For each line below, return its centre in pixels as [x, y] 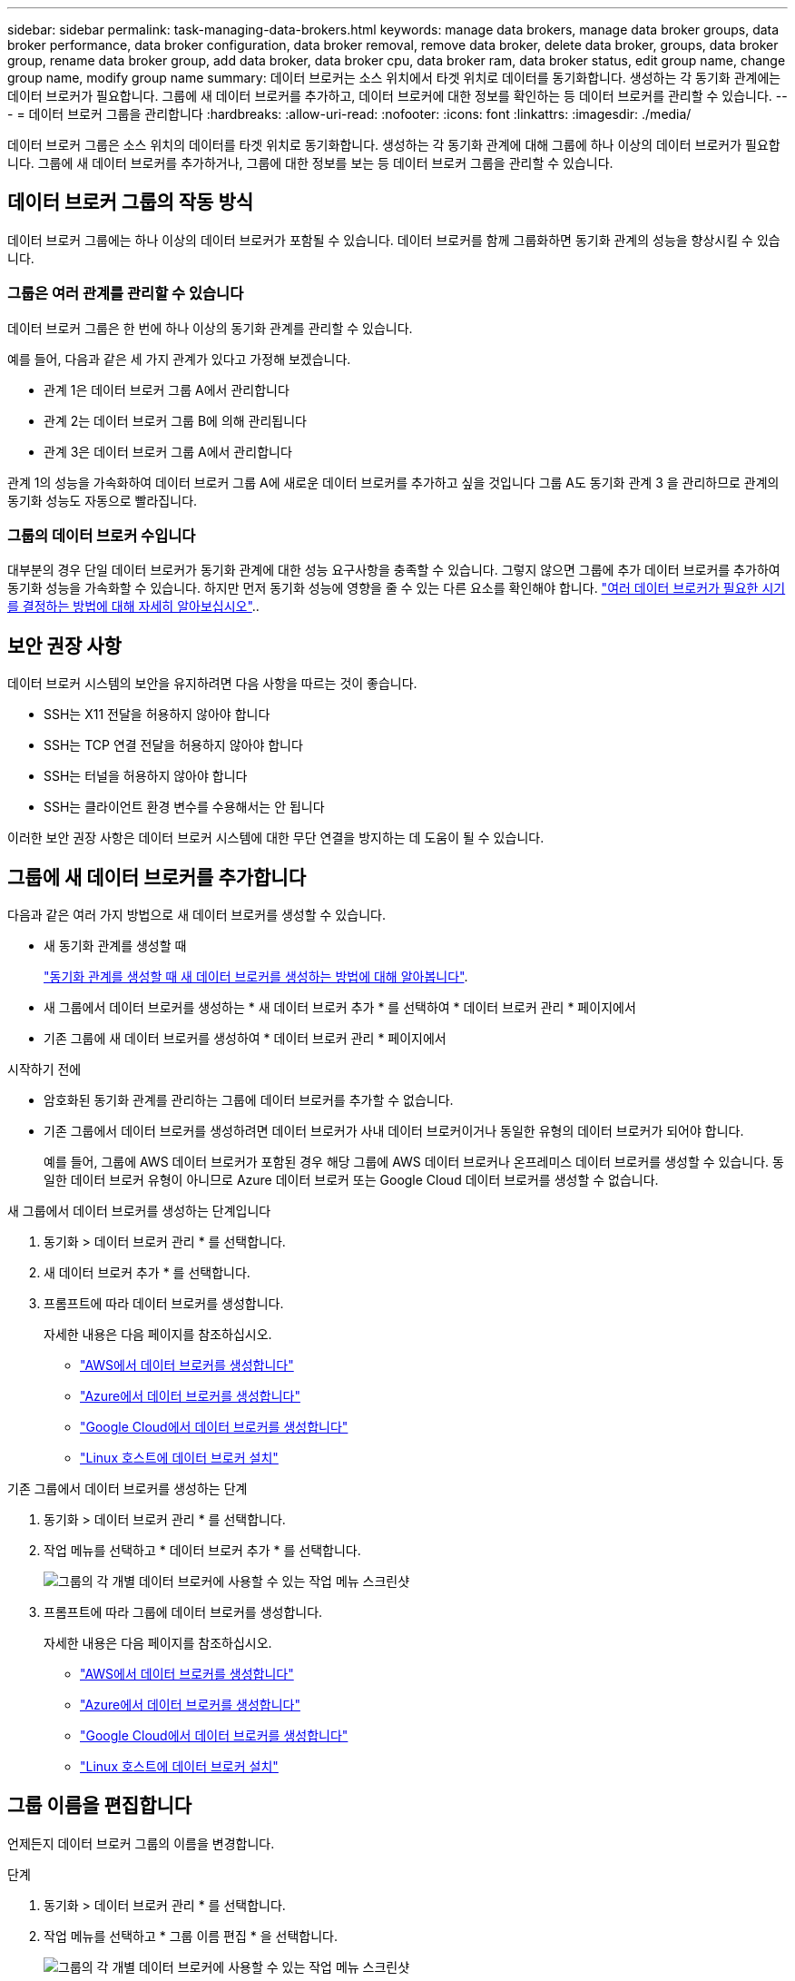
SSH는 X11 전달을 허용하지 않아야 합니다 [157, 715]
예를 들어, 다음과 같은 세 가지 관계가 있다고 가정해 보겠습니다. [179, 359]
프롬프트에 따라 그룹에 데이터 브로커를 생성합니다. [183, 1612]
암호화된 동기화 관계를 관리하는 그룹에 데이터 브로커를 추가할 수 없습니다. [249, 1100]
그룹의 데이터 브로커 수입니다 [102, 535]
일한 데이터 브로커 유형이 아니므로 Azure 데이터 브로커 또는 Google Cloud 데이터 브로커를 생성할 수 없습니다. [351, 1180]
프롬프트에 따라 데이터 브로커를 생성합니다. [164, 1304]
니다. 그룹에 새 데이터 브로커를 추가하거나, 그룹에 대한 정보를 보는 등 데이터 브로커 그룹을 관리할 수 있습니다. [310, 163]
